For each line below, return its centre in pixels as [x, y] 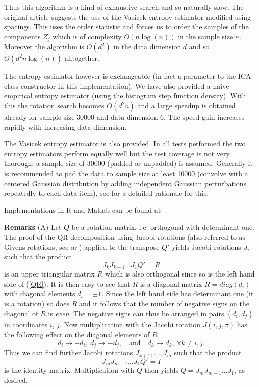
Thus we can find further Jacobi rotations [69, 352]
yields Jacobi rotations [206, 246]
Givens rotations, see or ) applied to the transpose [82, 246]
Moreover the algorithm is [44, 47]
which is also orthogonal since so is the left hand [180, 274]
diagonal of [21, 313]
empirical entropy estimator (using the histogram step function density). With [125, 96]
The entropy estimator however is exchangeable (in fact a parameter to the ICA [128, 76]
